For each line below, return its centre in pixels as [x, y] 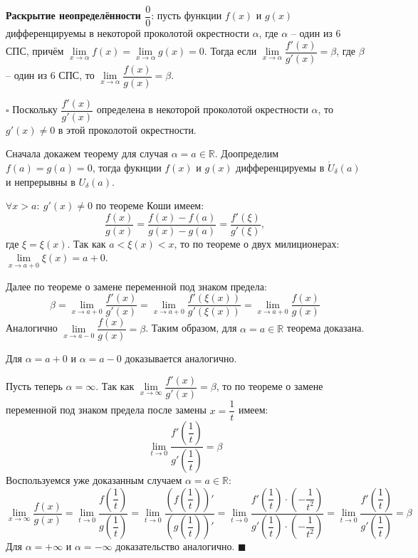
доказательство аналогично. [175, 546]
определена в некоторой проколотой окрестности [202, 109]
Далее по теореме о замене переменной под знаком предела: [136, 286]
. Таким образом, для [191, 328]
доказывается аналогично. [181, 358]
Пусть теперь [34, 386]
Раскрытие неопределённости [73, 15]
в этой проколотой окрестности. [127, 129]
